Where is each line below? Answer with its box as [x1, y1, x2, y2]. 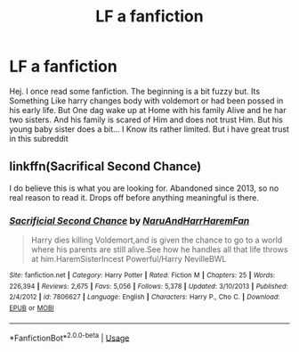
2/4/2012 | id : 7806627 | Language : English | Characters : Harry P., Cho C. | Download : [9, 292, 280, 302]
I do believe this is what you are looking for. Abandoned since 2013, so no [9, 183, 279, 193]
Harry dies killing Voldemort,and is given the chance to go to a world [30, 234, 283, 246]
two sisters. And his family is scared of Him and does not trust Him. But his [9, 114, 283, 125]
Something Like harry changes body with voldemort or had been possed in [9, 95, 284, 106]
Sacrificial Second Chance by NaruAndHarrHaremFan [9, 214, 250, 226]
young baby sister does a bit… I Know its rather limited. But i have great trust [9, 123, 289, 135]
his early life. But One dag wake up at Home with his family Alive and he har [9, 104, 287, 115]
